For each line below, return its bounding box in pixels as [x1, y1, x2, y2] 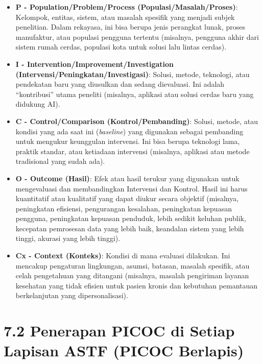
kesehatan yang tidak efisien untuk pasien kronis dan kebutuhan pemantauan [15, 280, 258, 290]
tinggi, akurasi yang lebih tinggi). [15, 233, 121, 244]
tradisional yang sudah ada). [15, 156, 105, 166]
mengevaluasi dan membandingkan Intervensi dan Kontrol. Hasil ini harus [15, 183, 248, 193]
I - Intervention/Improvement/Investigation [15, 58, 174, 69]
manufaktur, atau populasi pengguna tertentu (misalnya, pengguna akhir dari [15, 31, 259, 42]
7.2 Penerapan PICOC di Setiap [4, 320, 235, 341]
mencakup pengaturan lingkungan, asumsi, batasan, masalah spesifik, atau [15, 260, 250, 271]
